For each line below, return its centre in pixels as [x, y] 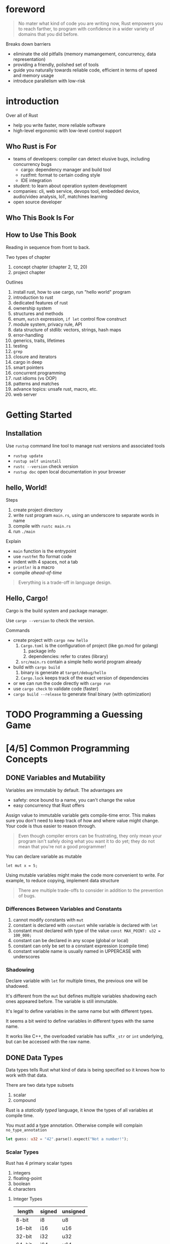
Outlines [14, 282]
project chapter [29, 272]
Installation [24, 434]
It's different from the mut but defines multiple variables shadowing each [81, 996]
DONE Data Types [35, 1058]
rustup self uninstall [37, 461]
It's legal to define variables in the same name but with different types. [79, 1011]
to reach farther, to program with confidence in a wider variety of [86, 28]
